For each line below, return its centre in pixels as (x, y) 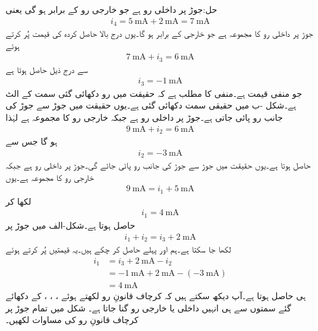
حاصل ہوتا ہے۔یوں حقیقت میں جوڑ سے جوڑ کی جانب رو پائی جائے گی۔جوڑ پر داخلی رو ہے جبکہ (158, 165)
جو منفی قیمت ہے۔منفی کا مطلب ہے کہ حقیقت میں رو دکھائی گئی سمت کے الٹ (154, 93)
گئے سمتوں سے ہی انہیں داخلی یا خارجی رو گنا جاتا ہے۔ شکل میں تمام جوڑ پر (149, 307)
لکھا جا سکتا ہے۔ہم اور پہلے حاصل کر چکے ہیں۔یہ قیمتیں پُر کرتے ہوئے (118, 249)
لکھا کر (18, 201)
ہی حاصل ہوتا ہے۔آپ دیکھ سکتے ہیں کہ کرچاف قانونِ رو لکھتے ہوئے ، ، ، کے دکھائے (156, 296)
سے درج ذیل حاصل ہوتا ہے (47, 69)
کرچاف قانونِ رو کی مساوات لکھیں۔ (72, 320)
